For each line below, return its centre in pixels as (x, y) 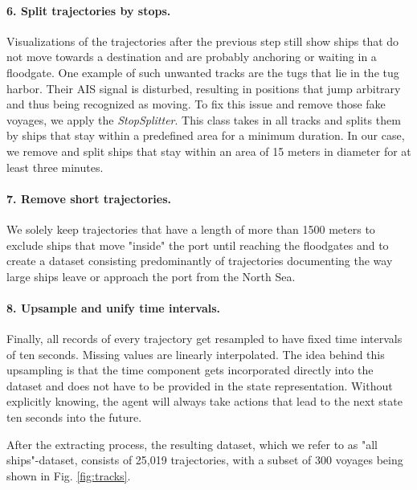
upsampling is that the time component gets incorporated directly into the (190, 370)
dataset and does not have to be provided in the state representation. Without (200, 385)
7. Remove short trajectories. (89, 198)
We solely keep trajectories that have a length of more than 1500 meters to (191, 229)
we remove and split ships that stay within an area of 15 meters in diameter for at (209, 151)
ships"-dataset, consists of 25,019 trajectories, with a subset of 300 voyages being (205, 460)
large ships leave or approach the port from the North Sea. (151, 276)
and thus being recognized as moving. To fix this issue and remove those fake (196, 104)
